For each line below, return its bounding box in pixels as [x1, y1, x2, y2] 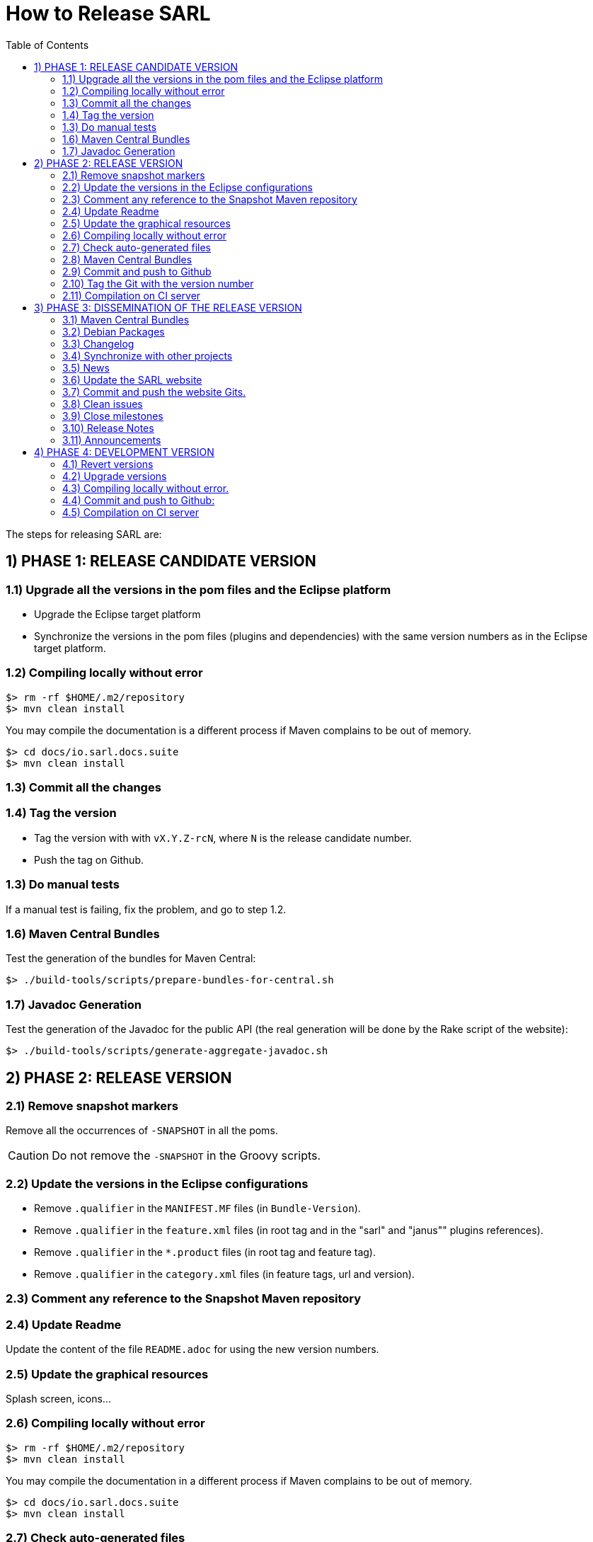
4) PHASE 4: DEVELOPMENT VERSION [34, 445, 214, 458]
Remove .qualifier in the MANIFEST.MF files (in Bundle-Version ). [34, 1202, 361, 1215]
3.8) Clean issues [62, 397, 143, 410]
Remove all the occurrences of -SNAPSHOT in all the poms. [6, 1124, 278, 1137]
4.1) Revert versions [62, 457, 154, 470]
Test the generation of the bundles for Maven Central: [6, 952, 256, 965]
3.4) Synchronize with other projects [62, 349, 233, 362]
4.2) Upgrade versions [62, 469, 167, 482]
